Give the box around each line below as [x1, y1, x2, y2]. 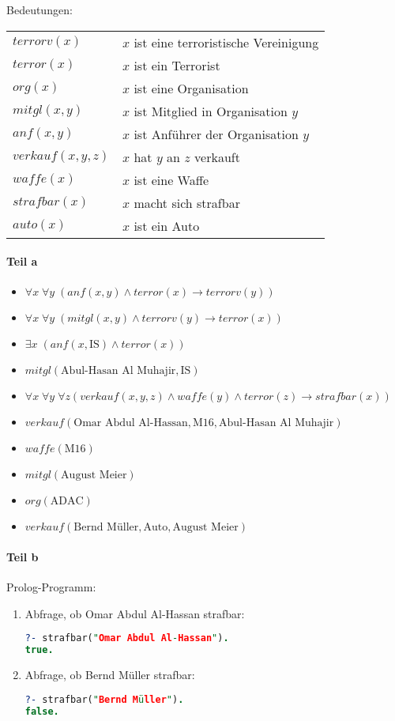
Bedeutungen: [6, 2, 73, 17]
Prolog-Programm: [6, 579, 96, 595]
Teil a [6, 253, 38, 270]
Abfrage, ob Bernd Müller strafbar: [24, 666, 195, 683]
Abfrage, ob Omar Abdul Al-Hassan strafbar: [24, 605, 245, 621]
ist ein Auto [134, 216, 200, 235]
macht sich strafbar [134, 193, 240, 212]
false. [24, 705, 59, 717]
